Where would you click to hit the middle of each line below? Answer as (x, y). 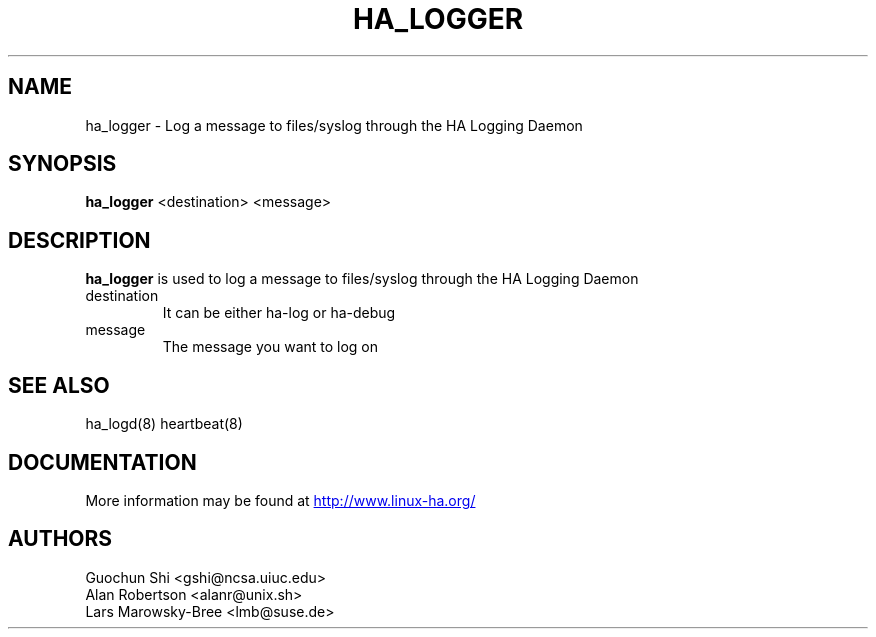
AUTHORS (60, 539)
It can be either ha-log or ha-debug (279, 313)
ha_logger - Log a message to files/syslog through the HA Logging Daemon (334, 125)
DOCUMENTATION (102, 462)
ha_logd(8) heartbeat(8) (164, 424)
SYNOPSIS (62, 164)
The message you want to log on (270, 347)
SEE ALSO (59, 385)
